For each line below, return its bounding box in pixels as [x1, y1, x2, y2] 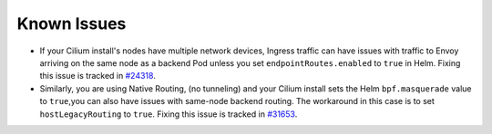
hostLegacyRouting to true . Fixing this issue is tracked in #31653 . [39, 109, 298, 120]
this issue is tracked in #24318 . [39, 71, 157, 81]
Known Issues [16, 14, 127, 33]
